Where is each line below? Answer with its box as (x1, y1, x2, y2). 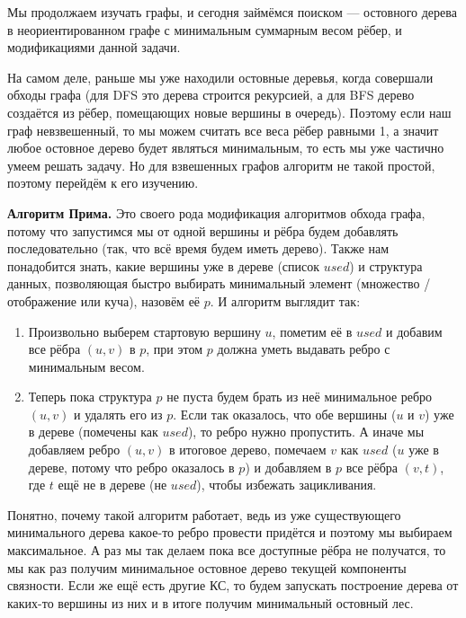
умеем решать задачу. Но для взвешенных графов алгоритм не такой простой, (7, 155, 435, 174)
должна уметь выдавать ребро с (217, 340, 390, 358)
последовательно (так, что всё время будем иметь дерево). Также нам (7, 239, 390, 258)
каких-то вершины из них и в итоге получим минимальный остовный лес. (7, 593, 414, 612)
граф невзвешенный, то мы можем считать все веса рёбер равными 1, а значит (7, 120, 439, 139)
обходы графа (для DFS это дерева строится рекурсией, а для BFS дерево (7, 85, 415, 104)
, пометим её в (272, 322, 353, 340)
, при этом (146, 340, 203, 358)
